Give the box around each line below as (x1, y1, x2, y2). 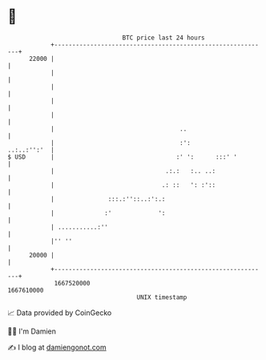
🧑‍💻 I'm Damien (7, 326, 57, 336)
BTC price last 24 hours (122, 34, 205, 42)
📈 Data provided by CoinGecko (7, 308, 112, 318)
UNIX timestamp (136, 293, 187, 301)
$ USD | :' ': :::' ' (7, 152, 238, 161)
